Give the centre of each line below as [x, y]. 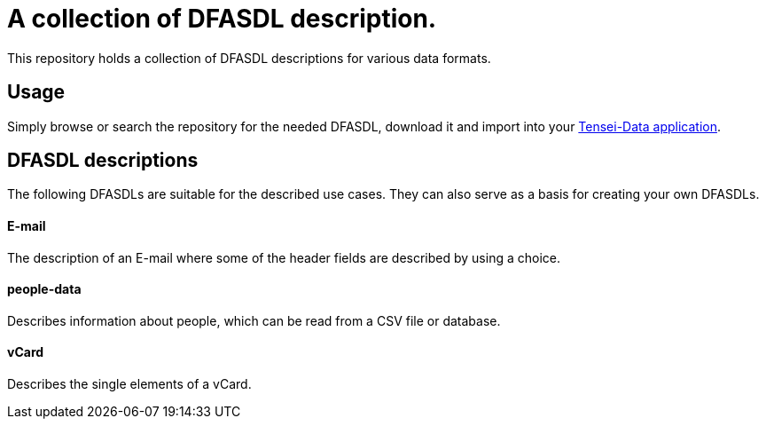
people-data [44, 289]
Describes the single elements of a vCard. [129, 384]
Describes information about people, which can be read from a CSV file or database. [254, 320]
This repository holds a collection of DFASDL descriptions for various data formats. [249, 58]
